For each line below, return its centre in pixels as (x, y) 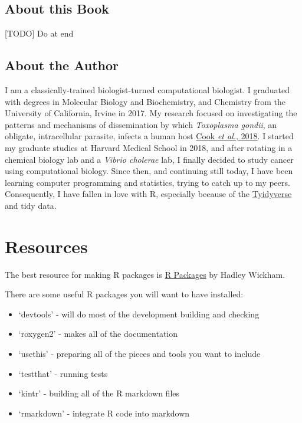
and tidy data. (31, 205)
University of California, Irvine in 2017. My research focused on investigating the (151, 113)
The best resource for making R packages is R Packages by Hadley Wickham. (145, 274)
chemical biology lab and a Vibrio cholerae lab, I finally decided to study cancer (149, 159)
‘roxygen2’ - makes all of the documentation (98, 334)
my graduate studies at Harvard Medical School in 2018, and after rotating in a (149, 147)
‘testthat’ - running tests (63, 373)
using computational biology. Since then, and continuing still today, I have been (149, 171)
